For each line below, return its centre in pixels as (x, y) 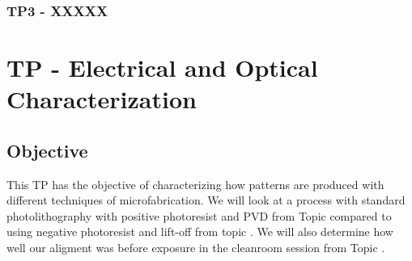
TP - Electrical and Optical (162, 67)
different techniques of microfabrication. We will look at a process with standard (206, 200)
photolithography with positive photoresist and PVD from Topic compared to (199, 215)
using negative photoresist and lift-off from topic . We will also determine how (200, 232)
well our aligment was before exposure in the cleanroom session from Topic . (196, 247)
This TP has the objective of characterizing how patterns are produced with (195, 184)
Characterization (102, 99)
